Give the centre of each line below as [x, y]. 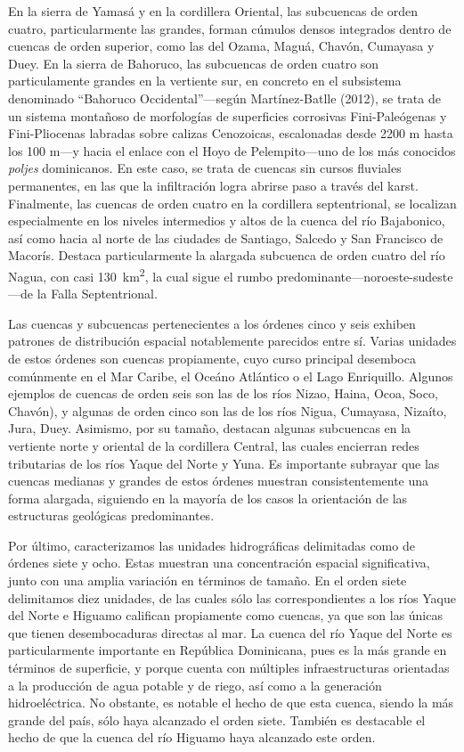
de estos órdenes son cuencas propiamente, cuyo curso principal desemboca [212, 358]
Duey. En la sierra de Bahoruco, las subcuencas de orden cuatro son [194, 63]
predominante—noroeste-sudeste [365, 276]
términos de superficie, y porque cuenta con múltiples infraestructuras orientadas [229, 668]
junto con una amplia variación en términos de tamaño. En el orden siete [208, 580]
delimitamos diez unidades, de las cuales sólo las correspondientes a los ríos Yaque [232, 597]
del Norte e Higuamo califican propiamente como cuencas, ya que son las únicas [225, 615]
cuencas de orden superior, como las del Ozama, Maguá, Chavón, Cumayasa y [221, 46]
